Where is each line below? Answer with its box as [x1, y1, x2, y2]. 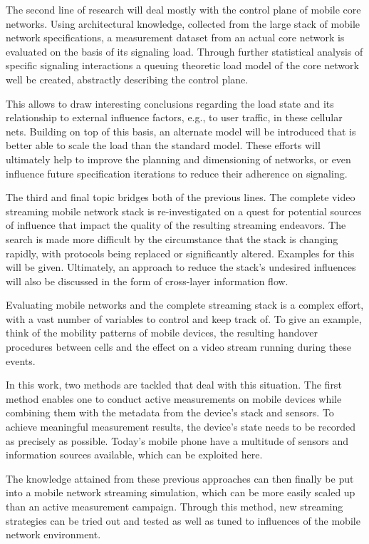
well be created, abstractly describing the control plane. [6, 71, 249, 86]
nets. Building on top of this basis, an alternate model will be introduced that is [6, 123, 356, 138]
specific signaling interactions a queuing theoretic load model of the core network [6, 58, 359, 73]
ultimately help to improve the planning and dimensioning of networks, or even [6, 151, 351, 166]
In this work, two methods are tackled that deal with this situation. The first [6, 377, 342, 392]
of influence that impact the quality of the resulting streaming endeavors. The [6, 217, 346, 232]
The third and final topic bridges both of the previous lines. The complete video [6, 190, 355, 205]
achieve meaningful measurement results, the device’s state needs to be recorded [6, 419, 355, 434]
